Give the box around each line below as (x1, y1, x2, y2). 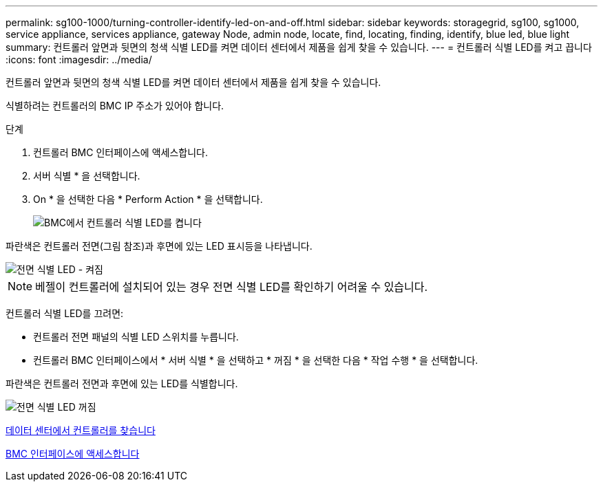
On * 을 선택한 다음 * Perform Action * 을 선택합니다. (33, 193, 263, 205)
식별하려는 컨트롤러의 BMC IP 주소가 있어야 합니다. (6, 100, 224, 111)
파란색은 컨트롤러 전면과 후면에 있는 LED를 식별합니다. (6, 378, 238, 389)
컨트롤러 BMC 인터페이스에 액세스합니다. (33, 147, 208, 158)
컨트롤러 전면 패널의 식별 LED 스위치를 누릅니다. (33, 331, 239, 343)
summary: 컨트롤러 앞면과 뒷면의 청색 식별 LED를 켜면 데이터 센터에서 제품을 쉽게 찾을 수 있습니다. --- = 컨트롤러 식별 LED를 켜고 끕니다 (6, 41, 592, 53)
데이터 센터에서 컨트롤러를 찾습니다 (6, 424, 156, 436)
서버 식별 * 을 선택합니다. (33, 170, 140, 182)
